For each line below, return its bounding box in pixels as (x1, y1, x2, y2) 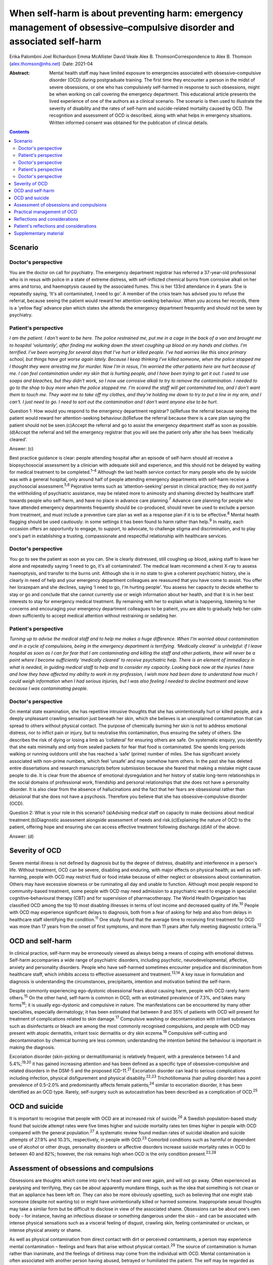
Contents (9, 129, 30, 135)
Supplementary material (14, 230, 64, 236)
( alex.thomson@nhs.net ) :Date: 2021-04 (9, 61, 93, 67)
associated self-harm (9, 36, 102, 48)
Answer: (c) (9, 446, 34, 452)
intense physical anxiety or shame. (9, 1227, 82, 1233)
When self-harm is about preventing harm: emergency (9, 8, 244, 19)
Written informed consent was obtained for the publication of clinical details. (49, 119, 209, 125)
